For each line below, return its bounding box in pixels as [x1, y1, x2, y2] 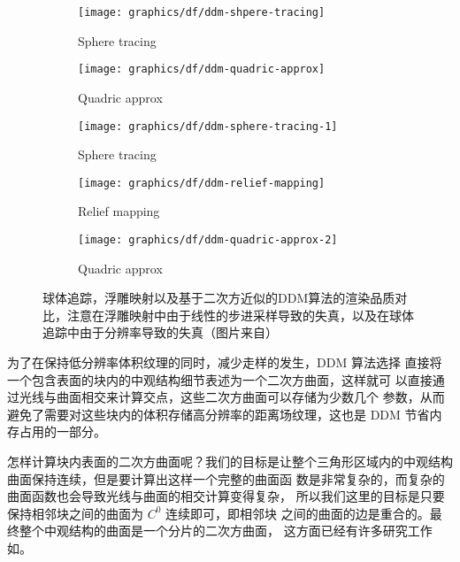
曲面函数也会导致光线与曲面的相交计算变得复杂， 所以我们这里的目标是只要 [7, 487, 445, 505]
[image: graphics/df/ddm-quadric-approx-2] [78, 234, 338, 246]
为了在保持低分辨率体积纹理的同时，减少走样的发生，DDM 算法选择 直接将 [7, 353, 442, 372]
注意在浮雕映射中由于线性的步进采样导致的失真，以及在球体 [66, 305, 414, 324]
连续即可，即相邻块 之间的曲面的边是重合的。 [165, 504, 430, 522]
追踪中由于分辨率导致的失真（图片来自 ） [42, 323, 278, 342]
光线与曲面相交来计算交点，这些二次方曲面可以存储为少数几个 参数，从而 [19, 388, 445, 406]
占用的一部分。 [19, 422, 106, 441]
